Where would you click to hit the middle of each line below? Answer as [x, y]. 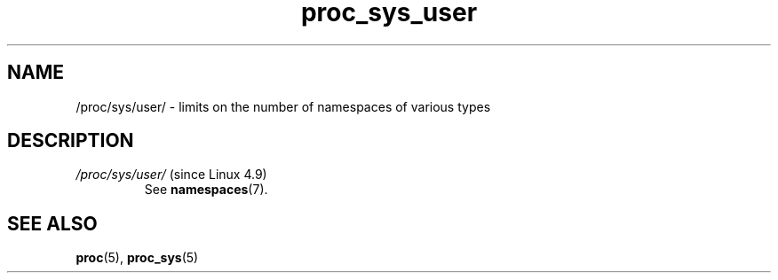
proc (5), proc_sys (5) [137, 258]
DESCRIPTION [71, 141]
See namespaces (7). [206, 190]
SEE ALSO [52, 223]
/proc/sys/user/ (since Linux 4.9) [171, 175]
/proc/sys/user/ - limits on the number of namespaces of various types [283, 106]
